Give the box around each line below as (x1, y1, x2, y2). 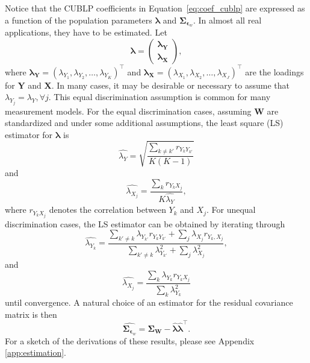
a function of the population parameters (5, 13, 152, 26)
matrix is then (5, 308, 57, 320)
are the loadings (245, 65, 304, 78)
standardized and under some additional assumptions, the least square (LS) (5, 116, 284, 129)
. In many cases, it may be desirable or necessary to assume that (51, 78, 290, 91)
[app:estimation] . (5, 346, 67, 359)
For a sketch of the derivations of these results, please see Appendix (5, 334, 255, 347)
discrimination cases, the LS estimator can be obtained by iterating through (5, 217, 285, 230)
